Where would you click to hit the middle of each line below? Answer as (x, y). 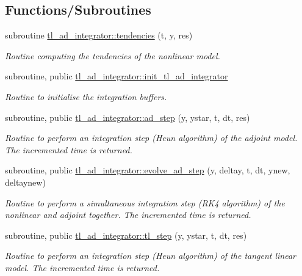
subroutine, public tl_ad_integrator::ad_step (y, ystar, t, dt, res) (128, 117)
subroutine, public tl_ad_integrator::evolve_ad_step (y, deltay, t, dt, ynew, (148, 170)
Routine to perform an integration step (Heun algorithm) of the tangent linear (151, 256)
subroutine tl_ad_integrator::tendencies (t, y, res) (99, 35)
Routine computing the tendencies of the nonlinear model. (113, 55)
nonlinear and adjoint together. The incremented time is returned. (128, 215)
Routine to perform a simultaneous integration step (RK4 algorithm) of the (145, 202)
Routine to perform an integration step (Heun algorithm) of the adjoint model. (151, 138)
